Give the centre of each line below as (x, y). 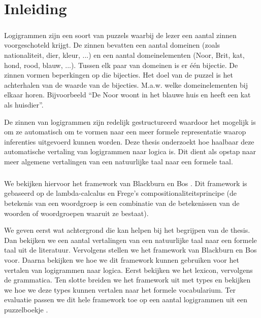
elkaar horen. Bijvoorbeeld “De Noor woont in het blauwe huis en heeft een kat (127, 95)
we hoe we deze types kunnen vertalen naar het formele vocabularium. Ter (120, 289)
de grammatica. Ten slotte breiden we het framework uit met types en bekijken (127, 280)
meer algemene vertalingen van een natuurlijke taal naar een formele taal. (119, 161)
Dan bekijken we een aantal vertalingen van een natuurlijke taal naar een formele (130, 240)
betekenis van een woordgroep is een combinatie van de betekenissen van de (122, 203)
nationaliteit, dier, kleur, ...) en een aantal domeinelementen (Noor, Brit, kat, (124, 55)
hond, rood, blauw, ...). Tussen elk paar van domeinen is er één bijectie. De (121, 65)
